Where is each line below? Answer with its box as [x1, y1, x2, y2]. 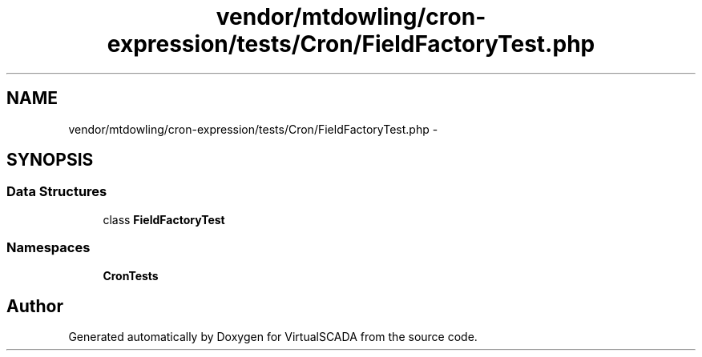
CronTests [103, 268, 159, 283]
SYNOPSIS [6, 150, 94, 170]
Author [6, 295, 63, 316]
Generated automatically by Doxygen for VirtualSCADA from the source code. [68, 330, 478, 344]
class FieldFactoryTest [103, 212, 225, 227]
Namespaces [6, 239, 91, 256]
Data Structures [6, 183, 107, 200]
